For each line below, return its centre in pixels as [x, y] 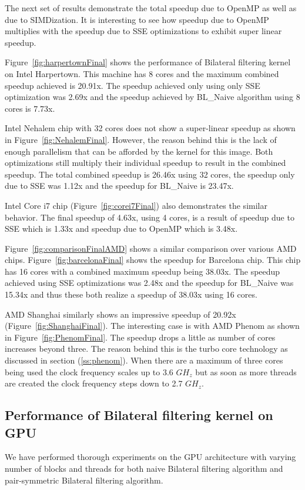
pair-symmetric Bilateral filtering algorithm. [84, 480]
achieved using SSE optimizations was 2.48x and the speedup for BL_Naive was [149, 283]
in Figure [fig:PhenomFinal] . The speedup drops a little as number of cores [140, 337]
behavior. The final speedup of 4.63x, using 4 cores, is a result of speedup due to [150, 217]
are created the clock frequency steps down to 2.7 [94, 383]
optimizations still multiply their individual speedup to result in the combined [145, 163]
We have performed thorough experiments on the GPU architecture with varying [150, 457]
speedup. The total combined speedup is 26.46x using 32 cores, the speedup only [150, 174]
